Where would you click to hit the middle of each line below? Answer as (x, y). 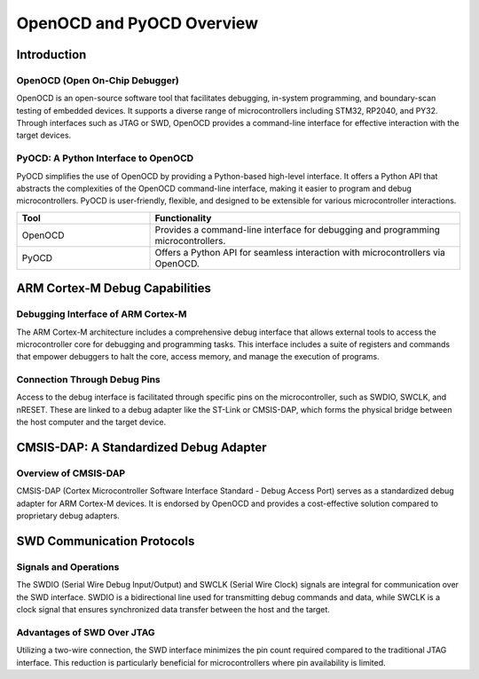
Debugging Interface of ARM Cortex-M (102, 314)
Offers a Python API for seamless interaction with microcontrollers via (300, 252)
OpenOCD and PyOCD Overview (137, 23)
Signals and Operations (68, 566)
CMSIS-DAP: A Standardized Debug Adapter (141, 448)
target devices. (44, 135)
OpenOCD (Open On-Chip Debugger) (98, 80)
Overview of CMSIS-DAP (71, 473)
